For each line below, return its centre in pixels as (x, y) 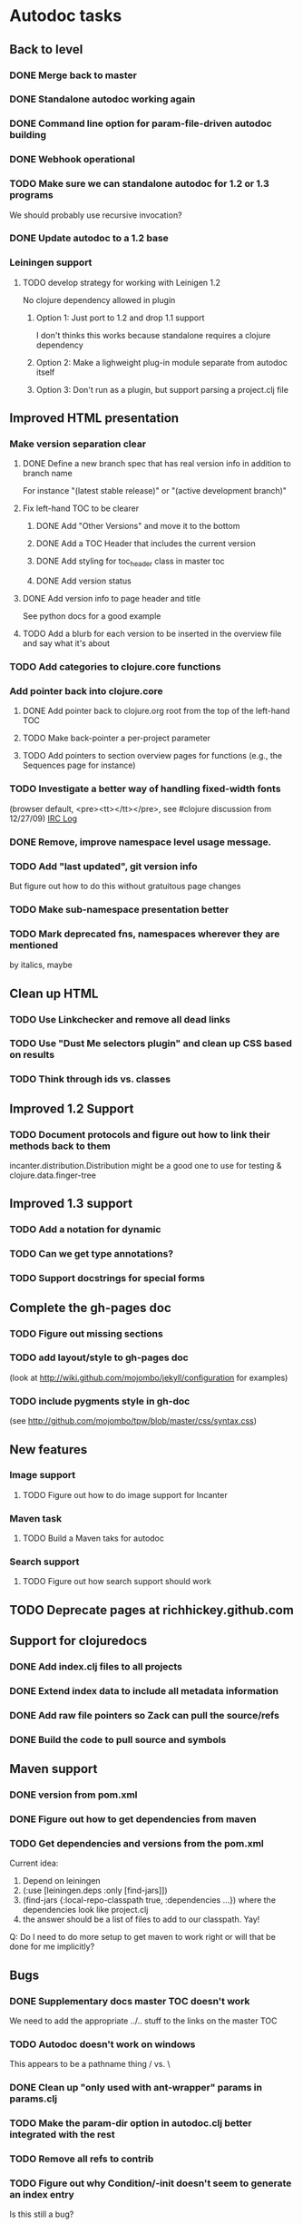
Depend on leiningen (62, 1881)
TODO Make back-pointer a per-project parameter (117, 738)
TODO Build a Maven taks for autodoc (93, 1538)
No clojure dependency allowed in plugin (99, 299)
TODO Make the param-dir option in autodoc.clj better (131, 2123)
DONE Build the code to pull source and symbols (118, 1739)
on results (32, 1055)
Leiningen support (51, 262)
